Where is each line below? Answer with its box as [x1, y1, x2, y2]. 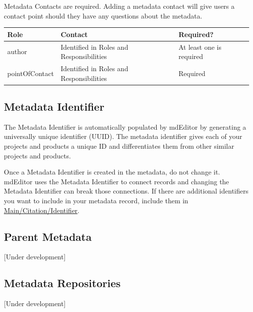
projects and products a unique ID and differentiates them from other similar [4, 141, 235, 151]
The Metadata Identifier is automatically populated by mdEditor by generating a [4, 121, 246, 132]
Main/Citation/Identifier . [4, 205, 80, 215]
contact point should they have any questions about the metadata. [4, 10, 202, 20]
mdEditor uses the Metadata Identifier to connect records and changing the [4, 176, 229, 186]
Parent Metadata [4, 229, 92, 244]
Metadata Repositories [4, 275, 121, 291]
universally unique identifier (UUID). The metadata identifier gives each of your [4, 131, 242, 141]
